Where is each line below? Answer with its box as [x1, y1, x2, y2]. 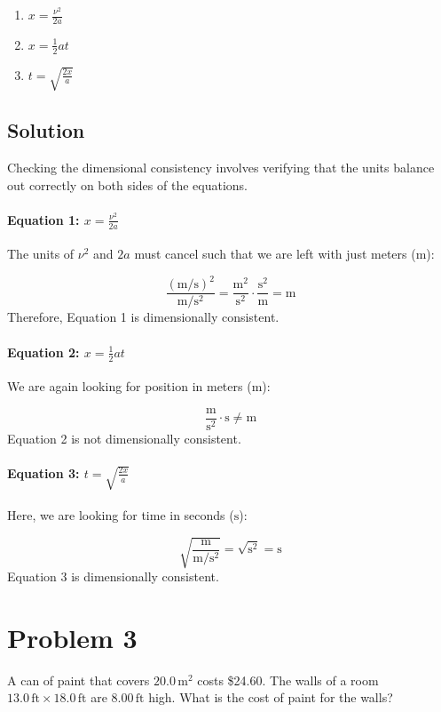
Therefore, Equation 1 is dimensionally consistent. [7, 308, 280, 326]
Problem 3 [7, 619, 138, 655]
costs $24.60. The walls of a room [197, 670, 379, 689]
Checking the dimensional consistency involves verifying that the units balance [7, 158, 435, 177]
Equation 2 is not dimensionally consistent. [7, 428, 241, 447]
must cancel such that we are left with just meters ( [134, 244, 416, 263]
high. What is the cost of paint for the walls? [148, 688, 393, 707]
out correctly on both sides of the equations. [7, 175, 248, 194]
